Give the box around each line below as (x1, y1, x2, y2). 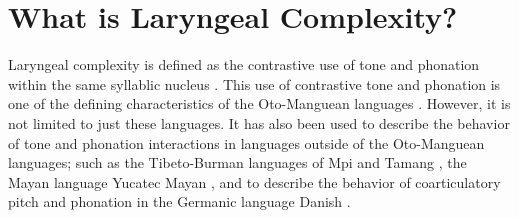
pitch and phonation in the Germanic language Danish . (8, 191, 351, 212)
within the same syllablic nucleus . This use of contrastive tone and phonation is (8, 73, 501, 94)
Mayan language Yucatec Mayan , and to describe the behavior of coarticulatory (8, 171, 501, 192)
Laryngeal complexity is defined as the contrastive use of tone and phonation (8, 54, 480, 75)
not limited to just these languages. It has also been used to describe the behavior (8, 112, 510, 133)
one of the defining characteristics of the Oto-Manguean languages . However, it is (8, 93, 511, 114)
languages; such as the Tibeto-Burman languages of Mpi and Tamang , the (8, 152, 467, 173)
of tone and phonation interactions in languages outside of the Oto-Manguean (8, 132, 485, 153)
